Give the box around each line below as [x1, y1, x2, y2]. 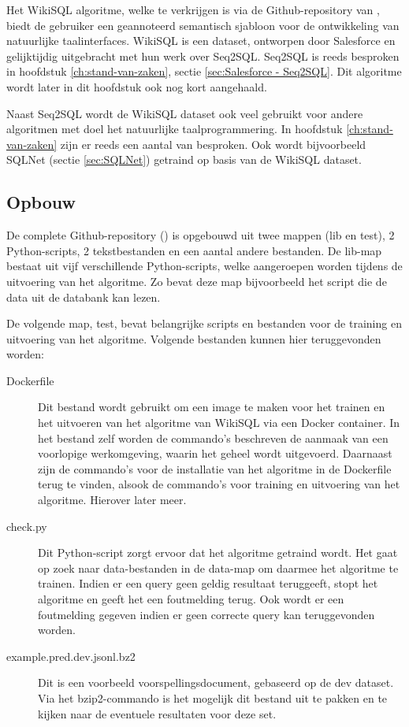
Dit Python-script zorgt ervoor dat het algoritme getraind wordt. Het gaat [38, 544, 398, 561]
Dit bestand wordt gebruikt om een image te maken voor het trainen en [38, 399, 385, 415]
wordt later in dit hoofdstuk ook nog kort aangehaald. [6, 78, 267, 95]
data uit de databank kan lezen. [6, 288, 161, 305]
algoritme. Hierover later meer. [38, 491, 187, 508]
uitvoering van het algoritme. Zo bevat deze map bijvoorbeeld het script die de [6, 273, 387, 289]
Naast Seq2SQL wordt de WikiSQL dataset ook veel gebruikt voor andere [6, 105, 363, 121]
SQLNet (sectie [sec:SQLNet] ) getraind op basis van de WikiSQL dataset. [6, 151, 362, 168]
